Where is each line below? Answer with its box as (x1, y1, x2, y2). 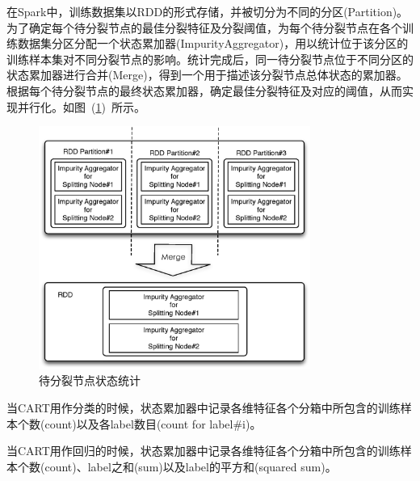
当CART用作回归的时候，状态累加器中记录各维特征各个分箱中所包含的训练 (6, 442, 401, 459)
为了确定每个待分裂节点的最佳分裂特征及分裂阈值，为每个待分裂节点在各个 (6, 19, 402, 36)
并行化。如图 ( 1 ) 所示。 (17, 98, 145, 115)
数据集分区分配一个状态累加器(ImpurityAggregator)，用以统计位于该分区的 (17, 35, 409, 52)
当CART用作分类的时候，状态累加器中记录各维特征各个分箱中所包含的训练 (6, 399, 401, 416)
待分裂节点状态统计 (39, 372, 141, 389)
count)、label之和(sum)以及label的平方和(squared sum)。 (44, 458, 337, 475)
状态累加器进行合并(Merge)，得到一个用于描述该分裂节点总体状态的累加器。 (6, 66, 408, 83)
